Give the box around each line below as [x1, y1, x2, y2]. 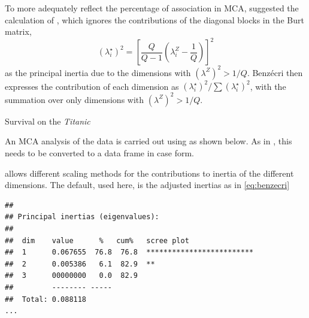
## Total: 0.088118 [5, 295, 87, 304]
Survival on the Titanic [5, 114, 90, 127]
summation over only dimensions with [5, 93, 144, 105]
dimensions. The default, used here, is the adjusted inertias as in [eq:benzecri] [5, 178, 290, 191]
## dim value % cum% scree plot [5, 236, 189, 245]
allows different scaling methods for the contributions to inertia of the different [5, 166, 294, 179]
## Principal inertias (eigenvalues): [5, 213, 159, 222]
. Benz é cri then [247, 66, 303, 78]
